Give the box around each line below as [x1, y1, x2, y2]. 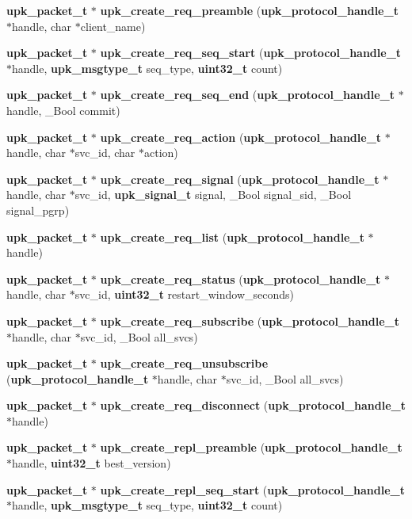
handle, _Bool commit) [6, 101, 120, 118]
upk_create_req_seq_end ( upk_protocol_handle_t [100, 86, 395, 103]
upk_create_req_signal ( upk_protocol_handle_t [100, 170, 380, 187]
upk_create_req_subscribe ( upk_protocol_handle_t [100, 312, 399, 329]
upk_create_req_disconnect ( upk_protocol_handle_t [100, 397, 406, 414]
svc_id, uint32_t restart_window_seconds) [74, 286, 294, 303]
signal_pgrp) [6, 201, 70, 218]
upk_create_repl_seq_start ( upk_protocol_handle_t [100, 481, 406, 498]
